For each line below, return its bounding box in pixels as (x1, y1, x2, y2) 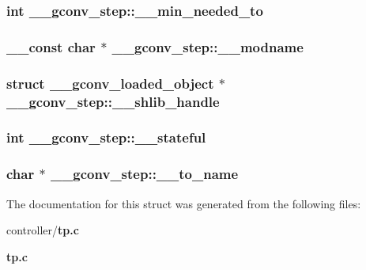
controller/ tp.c (6, 222, 79, 238)
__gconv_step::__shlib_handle (6, 91, 220, 111)
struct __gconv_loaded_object (6, 73, 214, 93)
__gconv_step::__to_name (50, 164, 239, 184)
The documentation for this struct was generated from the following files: (6, 195, 361, 211)
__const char (6, 36, 96, 56)
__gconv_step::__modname (111, 36, 304, 56)
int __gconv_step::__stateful (6, 127, 206, 147)
